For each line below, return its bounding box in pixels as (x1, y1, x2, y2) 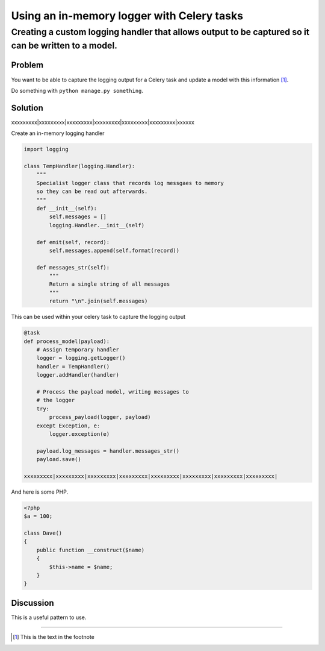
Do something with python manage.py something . (11, 87, 144, 94)
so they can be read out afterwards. (36, 188, 148, 195)
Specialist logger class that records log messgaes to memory (36, 180, 224, 186)
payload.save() (36, 456, 81, 463)
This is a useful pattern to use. (11, 614, 87, 621)
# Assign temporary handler (36, 347, 120, 353)
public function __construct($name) (36, 546, 144, 553)
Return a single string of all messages (49, 281, 170, 288)
